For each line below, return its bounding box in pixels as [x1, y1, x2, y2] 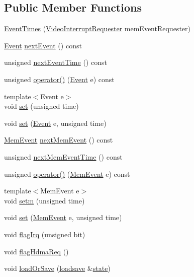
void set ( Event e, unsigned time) [4, 117, 107, 128]
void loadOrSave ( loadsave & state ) [4, 263, 111, 273]
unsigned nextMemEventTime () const [4, 151, 123, 162]
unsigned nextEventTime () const [4, 57, 107, 67]
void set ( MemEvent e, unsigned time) [4, 212, 122, 223]
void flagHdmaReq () [4, 246, 69, 256]
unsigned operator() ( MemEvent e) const [4, 168, 130, 179]
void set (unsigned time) [4, 101, 79, 111]
